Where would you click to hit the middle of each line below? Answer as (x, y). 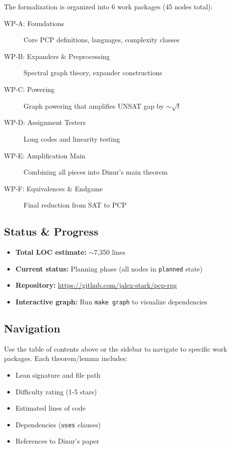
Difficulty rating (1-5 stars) (56, 391)
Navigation (32, 328)
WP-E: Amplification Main (45, 155)
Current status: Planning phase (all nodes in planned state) (109, 268)
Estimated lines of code (51, 408)
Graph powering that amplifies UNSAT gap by (94, 105)
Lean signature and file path (58, 374)
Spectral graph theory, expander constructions (93, 73)
